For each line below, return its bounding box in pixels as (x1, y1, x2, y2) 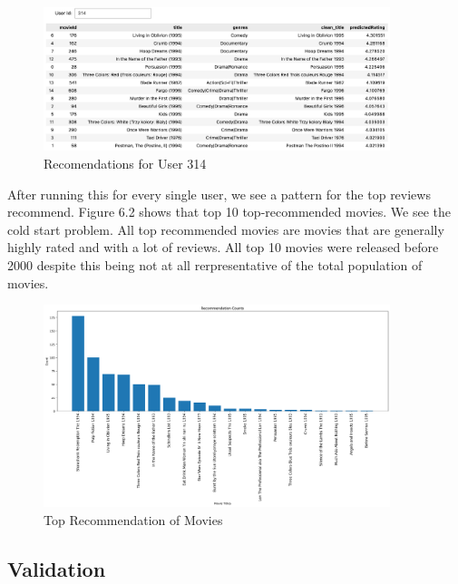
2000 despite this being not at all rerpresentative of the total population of (7, 255, 423, 274)
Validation (7, 554, 106, 582)
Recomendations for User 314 (44, 153, 207, 172)
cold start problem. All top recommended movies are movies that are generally (7, 219, 444, 238)
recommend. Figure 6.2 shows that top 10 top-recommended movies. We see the (7, 202, 451, 221)
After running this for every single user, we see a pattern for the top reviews (7, 184, 431, 203)
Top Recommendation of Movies (44, 510, 223, 529)
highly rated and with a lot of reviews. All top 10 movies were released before (7, 238, 439, 257)
